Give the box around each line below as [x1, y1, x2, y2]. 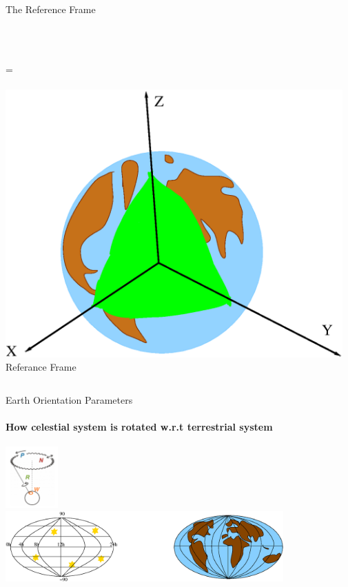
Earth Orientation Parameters [6, 392, 133, 406]
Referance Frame [6, 360, 76, 374]
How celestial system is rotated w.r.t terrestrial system [6, 419, 273, 433]
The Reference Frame [6, 2, 96, 16]
